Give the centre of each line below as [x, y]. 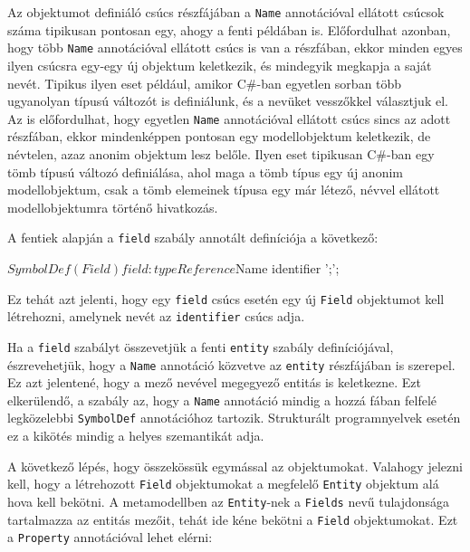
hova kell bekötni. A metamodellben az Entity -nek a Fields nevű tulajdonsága [229, 501]
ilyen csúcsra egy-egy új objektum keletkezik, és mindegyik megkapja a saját [220, 65]
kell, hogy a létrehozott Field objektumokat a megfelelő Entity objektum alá [223, 484]
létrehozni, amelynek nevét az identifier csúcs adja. [156, 316]
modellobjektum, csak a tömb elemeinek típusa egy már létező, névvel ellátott [224, 190]
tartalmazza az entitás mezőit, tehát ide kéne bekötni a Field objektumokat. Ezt [233, 519]
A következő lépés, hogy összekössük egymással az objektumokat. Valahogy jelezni [235, 466]
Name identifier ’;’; [288, 267]
